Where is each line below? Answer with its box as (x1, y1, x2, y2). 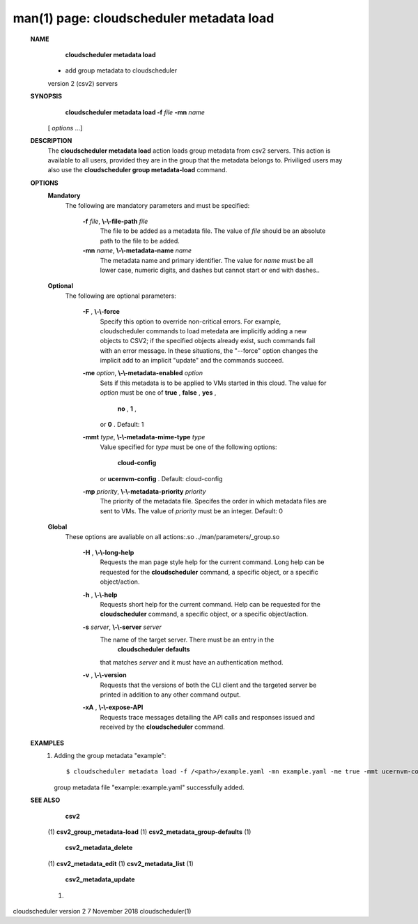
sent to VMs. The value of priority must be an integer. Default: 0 (100, 506, 284, 515)
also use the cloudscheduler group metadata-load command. (47, 166, 228, 174)
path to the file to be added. (100, 236, 180, 245)
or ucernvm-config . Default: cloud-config (100, 474, 223, 483)
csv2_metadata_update (65, 875, 135, 884)
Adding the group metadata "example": (54, 751, 167, 759)
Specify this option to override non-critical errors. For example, (100, 317, 281, 326)
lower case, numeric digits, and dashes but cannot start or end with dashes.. (100, 266, 320, 274)
